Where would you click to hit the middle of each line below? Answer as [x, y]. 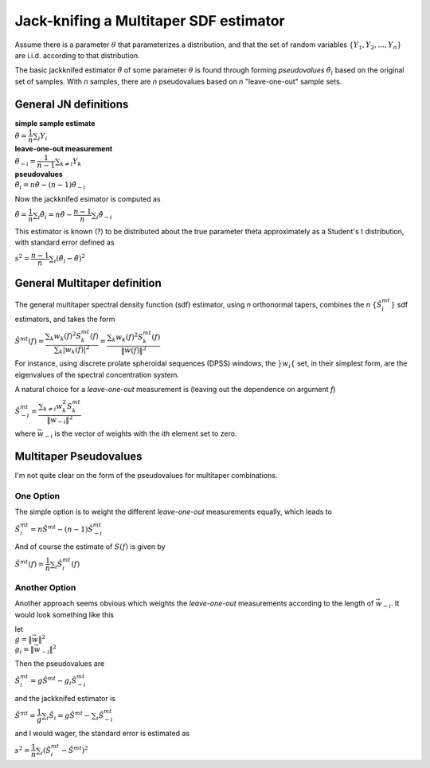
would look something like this [64, 614]
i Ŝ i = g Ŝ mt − [68, 716]
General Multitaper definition [88, 283]
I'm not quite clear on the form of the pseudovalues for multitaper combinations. [146, 476]
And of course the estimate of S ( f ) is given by [90, 547]
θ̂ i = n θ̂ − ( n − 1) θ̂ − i [50, 186]
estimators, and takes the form [65, 319]
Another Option [45, 587]
